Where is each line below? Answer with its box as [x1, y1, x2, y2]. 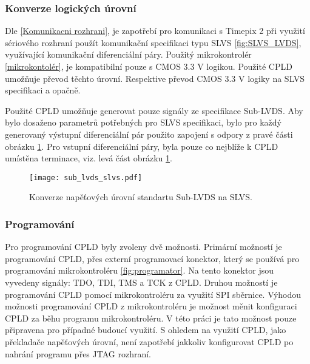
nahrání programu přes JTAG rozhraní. [5, 347, 151, 360]
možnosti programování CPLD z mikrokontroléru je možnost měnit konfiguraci [5, 300, 297, 312]
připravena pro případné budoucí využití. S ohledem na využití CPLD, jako [5, 323, 286, 336]
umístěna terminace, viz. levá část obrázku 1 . [5, 152, 172, 164]
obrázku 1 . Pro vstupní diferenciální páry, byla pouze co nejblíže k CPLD [5, 140, 278, 152]
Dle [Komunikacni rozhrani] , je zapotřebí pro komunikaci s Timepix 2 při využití [5, 24, 305, 37]
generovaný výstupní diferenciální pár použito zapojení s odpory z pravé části [5, 127, 293, 140]
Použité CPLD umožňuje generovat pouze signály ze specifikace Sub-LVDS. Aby [5, 104, 303, 116]
